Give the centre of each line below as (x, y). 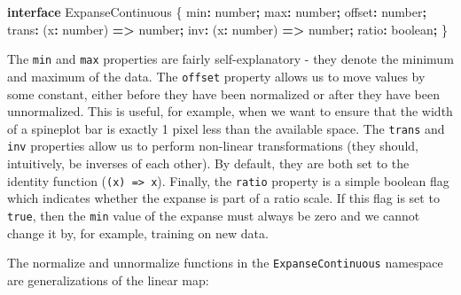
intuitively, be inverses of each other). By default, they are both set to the (208, 163)
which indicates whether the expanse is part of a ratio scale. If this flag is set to (223, 198)
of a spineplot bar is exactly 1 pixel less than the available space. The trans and (226, 128)
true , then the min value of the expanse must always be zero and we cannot (214, 215)
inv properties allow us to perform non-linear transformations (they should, (213, 146)
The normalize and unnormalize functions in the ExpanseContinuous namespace (225, 263)
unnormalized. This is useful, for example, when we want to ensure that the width (230, 111)
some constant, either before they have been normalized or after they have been (223, 93)
